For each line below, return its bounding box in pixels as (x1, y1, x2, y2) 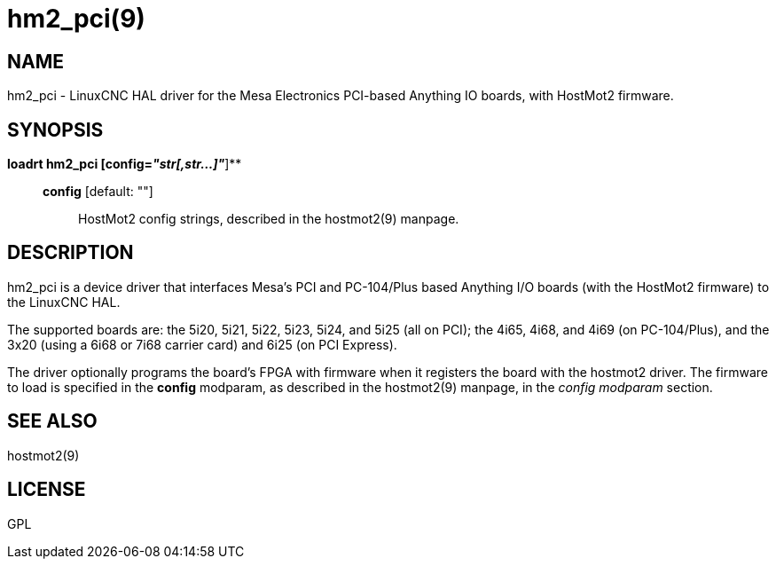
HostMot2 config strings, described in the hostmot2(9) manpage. (78, 211, 459, 227)
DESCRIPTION (7, 241, 134, 264)
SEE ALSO (7, 410, 98, 433)
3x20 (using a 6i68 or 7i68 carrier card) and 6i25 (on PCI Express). (7, 336, 397, 352)
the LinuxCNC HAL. (7, 294, 121, 310)
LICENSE (7, 478, 86, 501)
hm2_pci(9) (7, 4, 145, 34)
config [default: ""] (43, 184, 153, 200)
